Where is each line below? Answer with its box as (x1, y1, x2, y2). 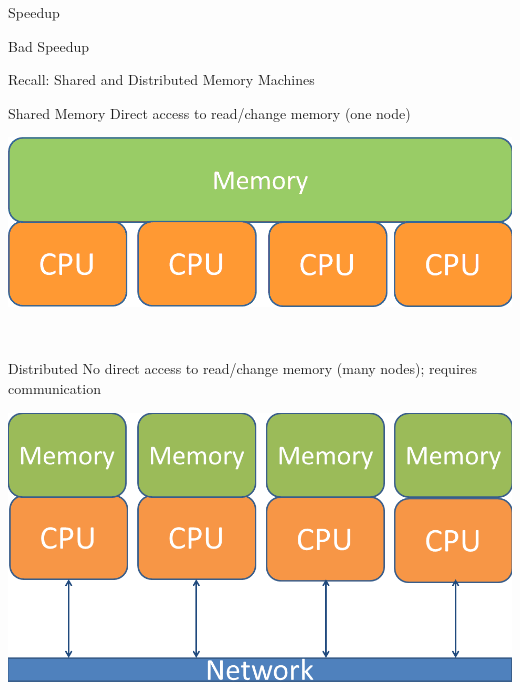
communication (8, 377, 101, 398)
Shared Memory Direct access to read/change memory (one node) (8, 102, 411, 123)
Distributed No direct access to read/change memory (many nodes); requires (8, 358, 478, 379)
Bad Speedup (8, 35, 90, 56)
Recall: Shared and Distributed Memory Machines (8, 69, 315, 90)
